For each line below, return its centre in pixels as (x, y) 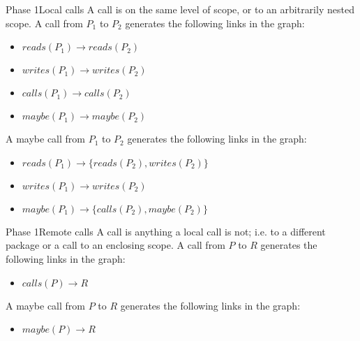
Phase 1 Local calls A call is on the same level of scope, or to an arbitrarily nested (180, 9)
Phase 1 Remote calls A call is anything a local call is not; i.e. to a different (166, 231)
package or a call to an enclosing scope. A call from (115, 245)
